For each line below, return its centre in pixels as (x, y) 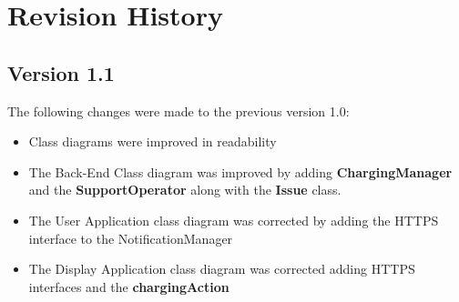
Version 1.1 (61, 72)
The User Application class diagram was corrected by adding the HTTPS (234, 220)
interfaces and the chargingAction (129, 286)
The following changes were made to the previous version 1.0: (178, 111)
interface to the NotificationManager (131, 238)
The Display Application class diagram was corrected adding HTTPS (222, 269)
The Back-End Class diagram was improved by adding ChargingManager (240, 171)
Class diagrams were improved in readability (153, 141)
